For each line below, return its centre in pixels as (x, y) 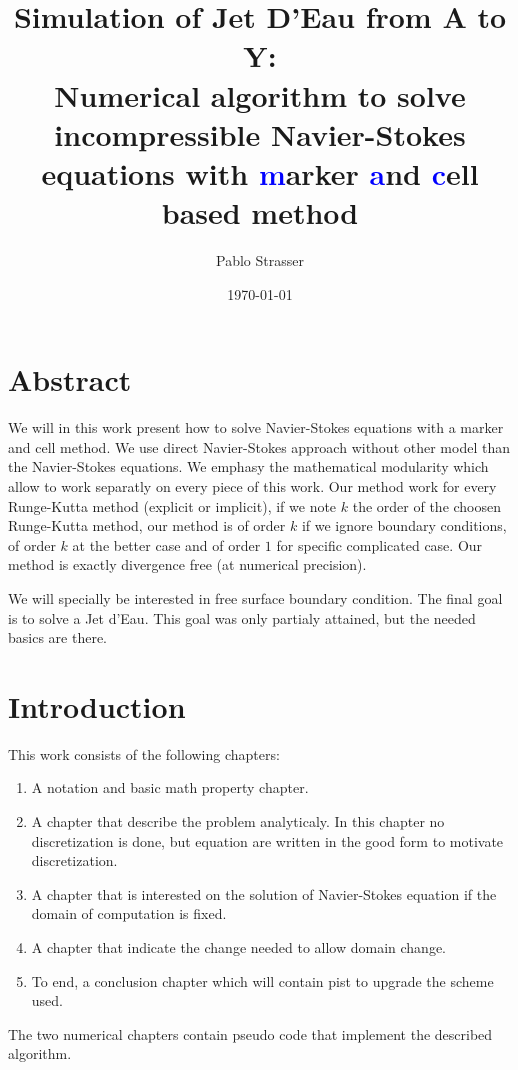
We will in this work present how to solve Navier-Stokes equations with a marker (256, 427)
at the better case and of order (166, 544)
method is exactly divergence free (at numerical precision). (187, 564)
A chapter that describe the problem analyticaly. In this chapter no (238, 821)
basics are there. (57, 637)
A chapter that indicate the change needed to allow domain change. (238, 947)
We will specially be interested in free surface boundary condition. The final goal (255, 597)
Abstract (70, 379)
